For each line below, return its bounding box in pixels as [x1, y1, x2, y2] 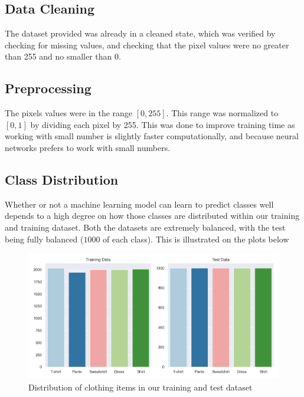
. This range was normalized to [166, 107, 279, 119]
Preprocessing [5, 79, 91, 97]
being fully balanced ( [5, 232, 84, 245]
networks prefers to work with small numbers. [5, 141, 171, 153]
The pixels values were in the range [5, 107, 133, 119]
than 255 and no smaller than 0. [5, 50, 121, 63]
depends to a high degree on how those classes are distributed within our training [5, 209, 300, 222]
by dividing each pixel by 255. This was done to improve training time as [30, 118, 295, 130]
